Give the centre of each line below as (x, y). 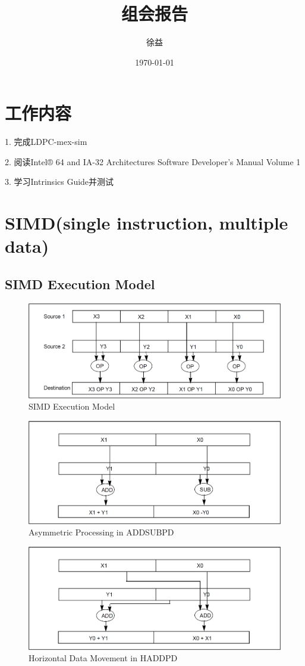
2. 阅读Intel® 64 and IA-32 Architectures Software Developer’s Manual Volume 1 (153, 161)
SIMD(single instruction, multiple (147, 223)
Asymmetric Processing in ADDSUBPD (101, 532)
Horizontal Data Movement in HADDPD (103, 658)
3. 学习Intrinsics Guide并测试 (59, 182)
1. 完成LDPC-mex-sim (46, 142)
